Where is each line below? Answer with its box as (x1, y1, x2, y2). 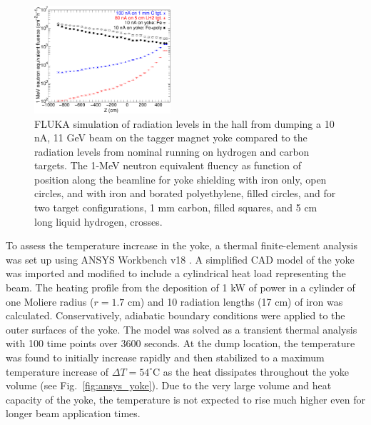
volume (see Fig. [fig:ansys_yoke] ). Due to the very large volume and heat (6, 378, 332, 393)
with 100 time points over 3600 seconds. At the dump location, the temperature (6, 336, 355, 351)
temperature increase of (6, 364, 109, 379)
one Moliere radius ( (6, 294, 94, 309)
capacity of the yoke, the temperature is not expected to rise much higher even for (6, 391, 365, 406)
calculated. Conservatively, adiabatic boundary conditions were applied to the (6, 308, 345, 323)
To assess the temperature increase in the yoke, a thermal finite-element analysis (6, 238, 357, 253)
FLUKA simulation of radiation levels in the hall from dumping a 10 (34, 116, 335, 131)
